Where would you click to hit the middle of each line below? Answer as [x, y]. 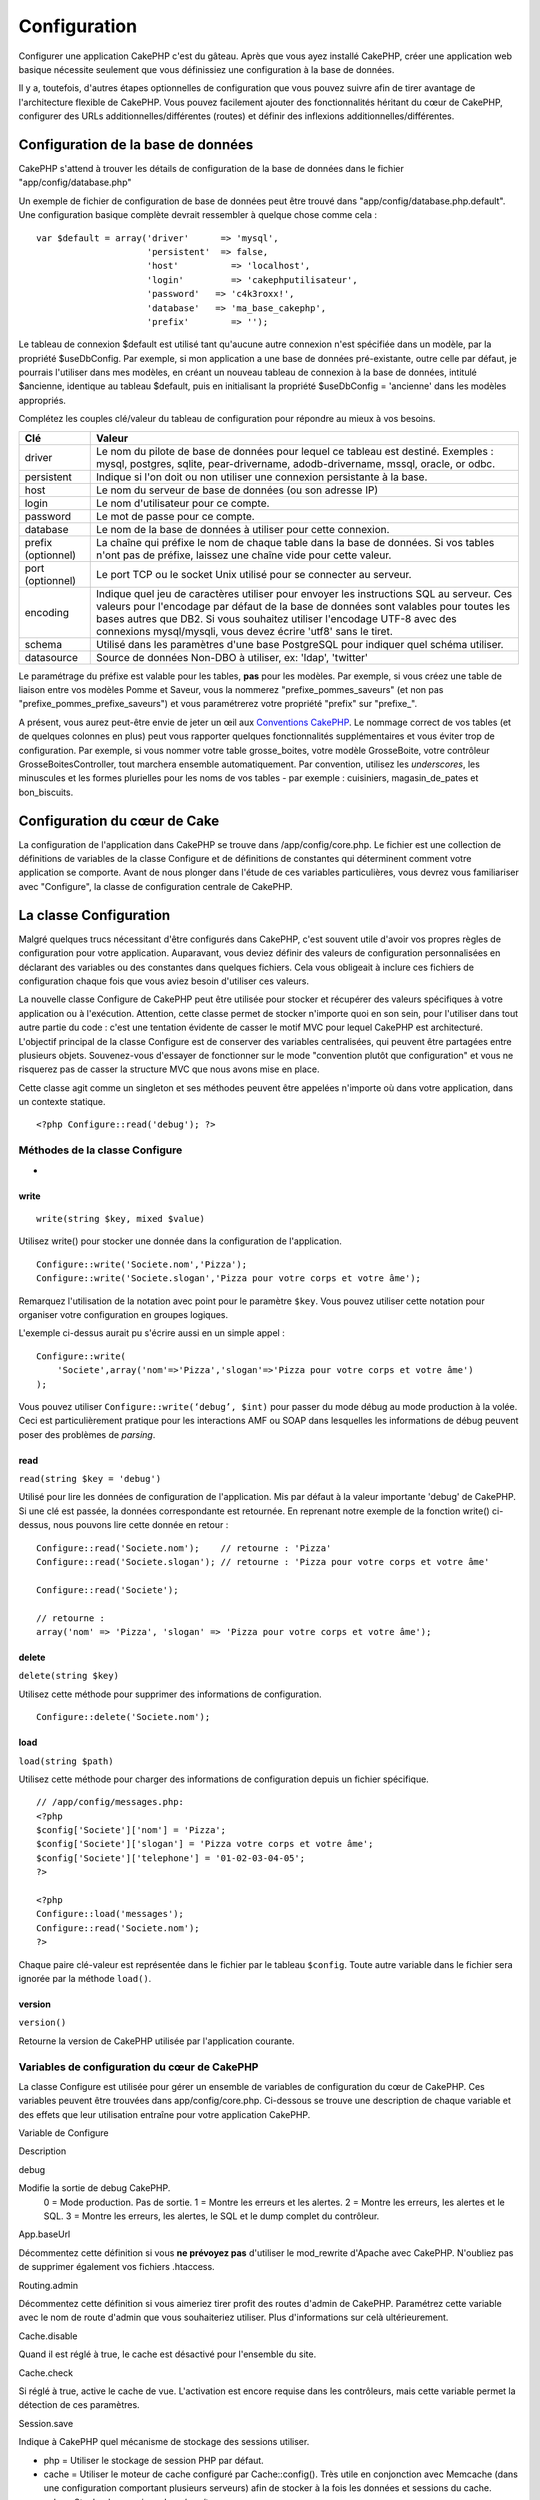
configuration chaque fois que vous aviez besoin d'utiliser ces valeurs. [164, 981]
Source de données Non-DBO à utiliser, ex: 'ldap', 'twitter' [232, 657]
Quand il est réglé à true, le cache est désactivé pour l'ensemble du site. [167, 2354]
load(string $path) [66, 1761]
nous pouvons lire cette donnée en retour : [141, 1525]
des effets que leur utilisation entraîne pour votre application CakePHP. [164, 2114]
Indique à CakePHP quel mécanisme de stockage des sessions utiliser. [164, 2442]
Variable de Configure [63, 2133]
